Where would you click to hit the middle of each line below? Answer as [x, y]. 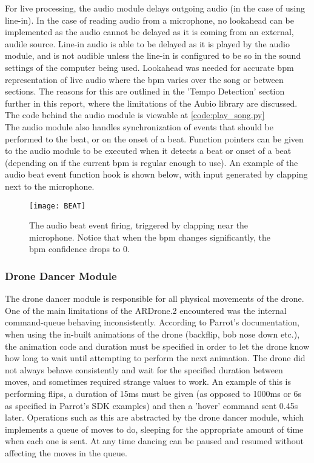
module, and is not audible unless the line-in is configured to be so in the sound [153, 55]
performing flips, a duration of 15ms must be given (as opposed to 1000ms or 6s [153, 393]
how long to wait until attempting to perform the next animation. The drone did [155, 358]
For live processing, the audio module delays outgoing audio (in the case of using [155, 8]
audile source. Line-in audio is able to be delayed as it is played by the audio [147, 43]
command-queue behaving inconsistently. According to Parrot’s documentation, [152, 322]
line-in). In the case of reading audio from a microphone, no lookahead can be [149, 20]
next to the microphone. [50, 186]
